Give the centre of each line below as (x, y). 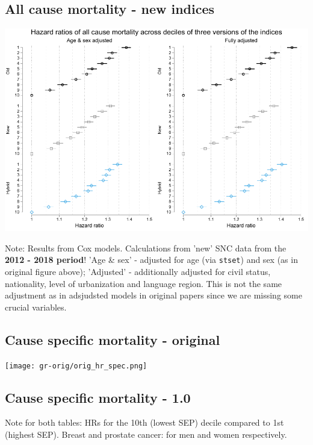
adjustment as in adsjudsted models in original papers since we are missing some (153, 295)
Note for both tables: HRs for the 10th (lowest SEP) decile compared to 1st (144, 422)
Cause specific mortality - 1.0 (98, 397)
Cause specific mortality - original (113, 339)
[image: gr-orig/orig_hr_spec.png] (76, 366)
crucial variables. (36, 307)
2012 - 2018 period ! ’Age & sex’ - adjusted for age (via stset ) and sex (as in (151, 260)
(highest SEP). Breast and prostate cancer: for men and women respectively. (146, 434)
